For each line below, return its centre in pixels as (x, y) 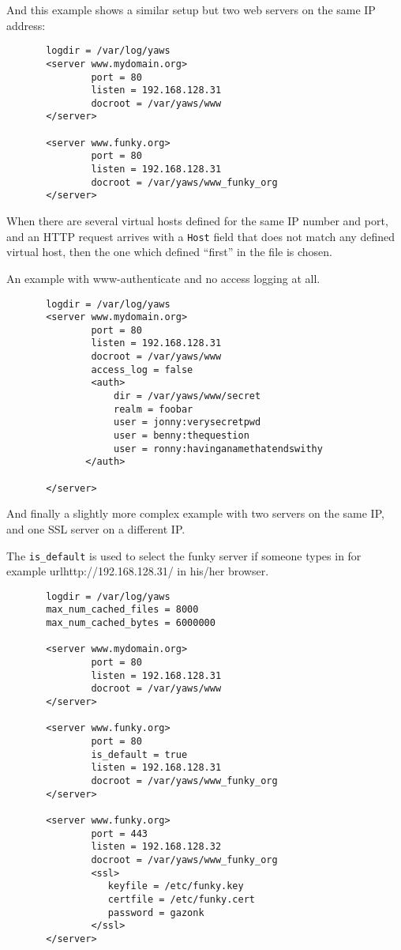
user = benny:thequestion (182, 436)
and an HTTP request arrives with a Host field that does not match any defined (200, 236)
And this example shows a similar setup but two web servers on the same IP (191, 9)
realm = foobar (154, 409)
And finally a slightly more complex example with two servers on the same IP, (195, 513)
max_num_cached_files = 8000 (122, 610)
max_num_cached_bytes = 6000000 (131, 623)
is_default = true (139, 754)
